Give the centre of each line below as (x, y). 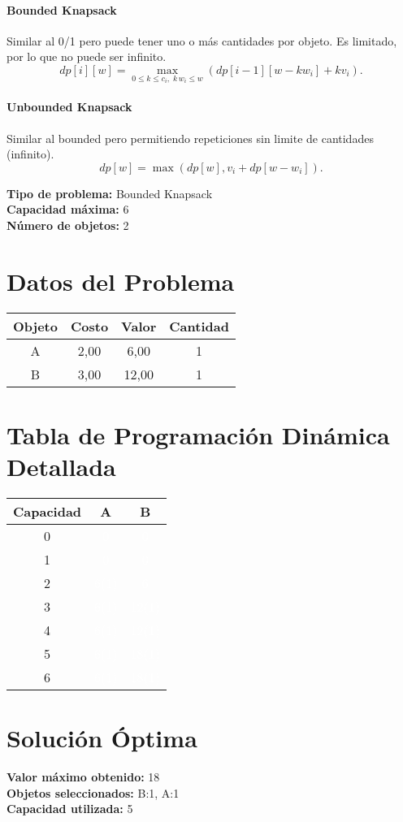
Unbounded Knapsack (69, 107)
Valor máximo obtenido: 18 (83, 777)
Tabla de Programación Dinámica (198, 434)
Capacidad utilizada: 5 (70, 809)
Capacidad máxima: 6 (68, 209)
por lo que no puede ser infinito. (87, 56)
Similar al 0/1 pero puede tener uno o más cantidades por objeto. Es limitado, (202, 40)
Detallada (61, 467)
